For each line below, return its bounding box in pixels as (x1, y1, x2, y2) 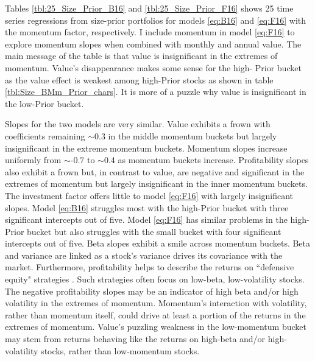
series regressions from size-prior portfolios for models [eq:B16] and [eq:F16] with (5, 13, 306, 26)
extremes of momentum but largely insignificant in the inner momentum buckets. (5, 177, 308, 190)
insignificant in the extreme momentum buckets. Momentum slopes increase (5, 141, 288, 154)
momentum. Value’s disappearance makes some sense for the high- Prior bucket (5, 61, 302, 74)
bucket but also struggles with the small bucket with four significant (27, 225, 281, 237)
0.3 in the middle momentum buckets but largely (94, 129, 277, 142)
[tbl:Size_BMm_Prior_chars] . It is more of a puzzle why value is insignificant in (5, 85, 306, 98)
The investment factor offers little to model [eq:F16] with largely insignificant (5, 189, 294, 202)
